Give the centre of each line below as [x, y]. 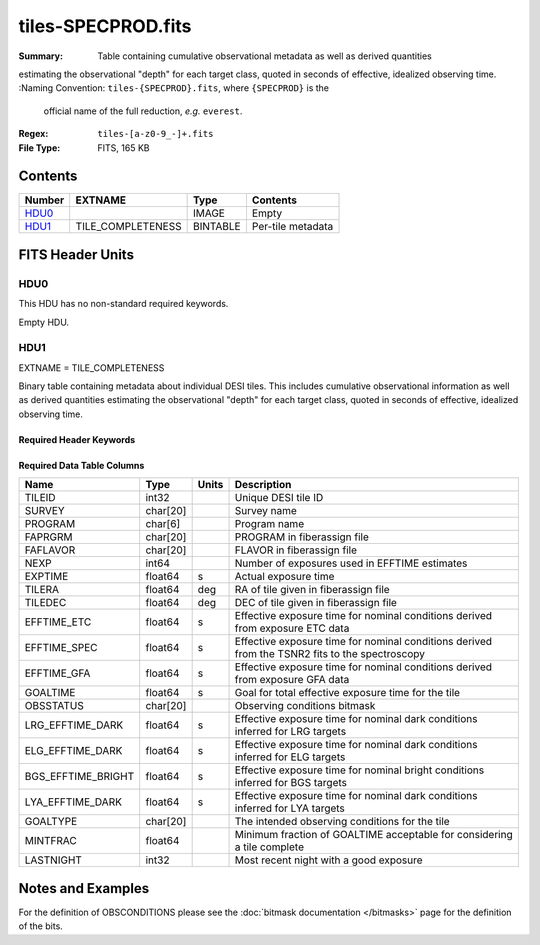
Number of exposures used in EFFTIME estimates [351, 563]
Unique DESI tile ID [279, 498]
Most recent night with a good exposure [329, 860]
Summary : [41, 56]
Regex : [33, 134]
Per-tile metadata [292, 227]
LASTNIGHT [53, 860]
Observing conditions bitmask [305, 706]
